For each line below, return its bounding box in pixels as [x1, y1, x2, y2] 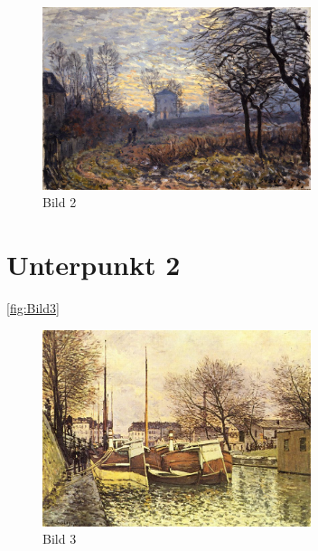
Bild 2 [42, 193, 77, 212]
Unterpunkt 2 [6, 246, 181, 283]
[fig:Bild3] [6, 299, 60, 318]
